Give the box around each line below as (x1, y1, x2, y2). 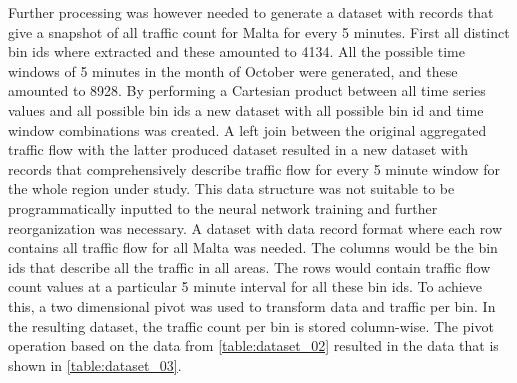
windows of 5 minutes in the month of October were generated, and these (8, 60, 458, 81)
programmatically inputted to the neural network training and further (8, 197, 438, 218)
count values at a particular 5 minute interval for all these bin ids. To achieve (8, 276, 483, 297)
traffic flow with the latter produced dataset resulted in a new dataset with (8, 139, 469, 160)
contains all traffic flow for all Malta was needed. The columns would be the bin (8, 237, 498, 258)
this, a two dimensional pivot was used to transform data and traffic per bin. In (8, 295, 496, 316)
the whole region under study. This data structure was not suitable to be (8, 178, 455, 199)
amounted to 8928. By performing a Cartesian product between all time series (8, 80, 486, 101)
